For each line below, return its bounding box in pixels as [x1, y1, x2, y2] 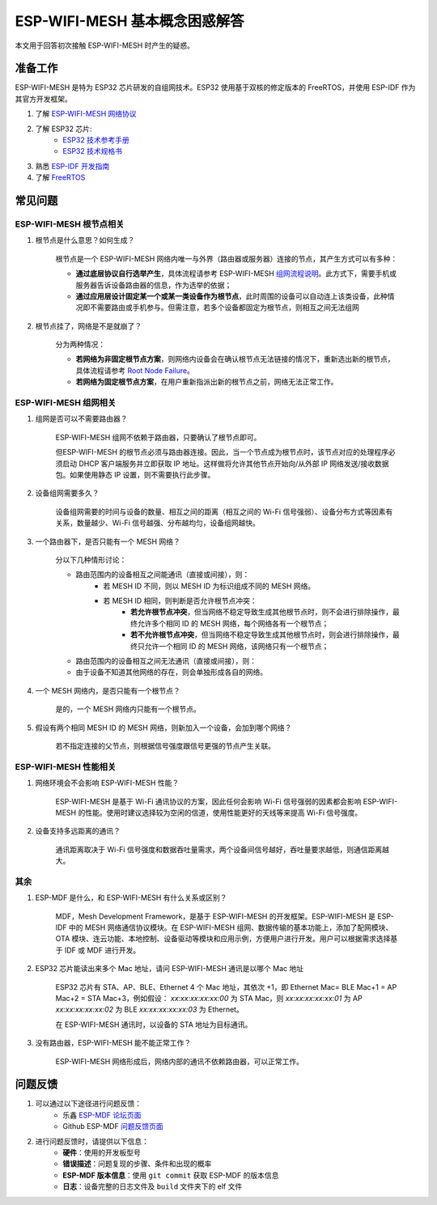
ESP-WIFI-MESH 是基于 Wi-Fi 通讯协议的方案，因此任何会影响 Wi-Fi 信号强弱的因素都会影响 [55, 796, 362, 806]
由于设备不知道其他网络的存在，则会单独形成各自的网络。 [75, 668, 267, 677]
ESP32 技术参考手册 [62, 135, 129, 145]
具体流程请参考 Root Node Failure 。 [75, 365, 194, 376]
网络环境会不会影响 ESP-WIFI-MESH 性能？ [35, 778, 180, 788]
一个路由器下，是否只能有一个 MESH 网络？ [35, 537, 181, 546]
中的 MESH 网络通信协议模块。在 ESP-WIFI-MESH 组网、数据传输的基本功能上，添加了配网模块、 [69, 923, 393, 932]
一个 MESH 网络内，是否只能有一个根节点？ [35, 685, 181, 695]
